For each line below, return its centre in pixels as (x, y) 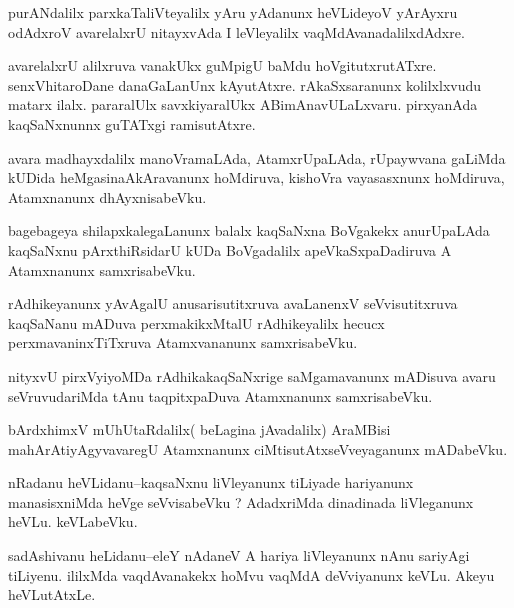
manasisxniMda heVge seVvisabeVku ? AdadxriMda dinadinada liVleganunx (241, 501)
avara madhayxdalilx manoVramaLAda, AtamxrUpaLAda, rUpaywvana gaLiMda (257, 157)
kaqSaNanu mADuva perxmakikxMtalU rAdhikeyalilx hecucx (196, 322)
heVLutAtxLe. (52, 594)
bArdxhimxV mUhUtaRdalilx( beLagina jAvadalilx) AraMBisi (199, 429)
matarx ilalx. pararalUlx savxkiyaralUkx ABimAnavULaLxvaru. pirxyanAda (243, 104)
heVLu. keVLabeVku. (73, 521)
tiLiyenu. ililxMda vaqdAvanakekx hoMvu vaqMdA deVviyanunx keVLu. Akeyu (251, 574)
